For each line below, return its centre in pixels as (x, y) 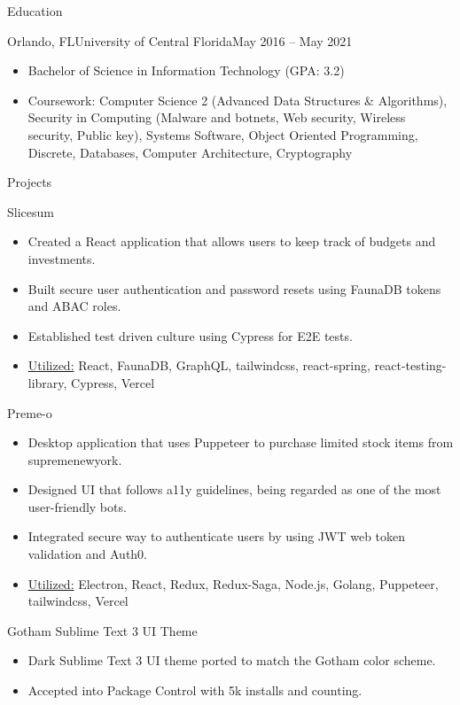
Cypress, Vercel (113, 382)
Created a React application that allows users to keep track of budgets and (232, 241)
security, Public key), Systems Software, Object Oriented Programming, (223, 134)
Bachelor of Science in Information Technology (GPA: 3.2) (186, 70)
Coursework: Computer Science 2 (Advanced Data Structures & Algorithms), (238, 100)
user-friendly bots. (77, 506)
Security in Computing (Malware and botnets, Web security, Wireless (217, 117)
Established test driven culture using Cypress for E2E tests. (190, 335)
